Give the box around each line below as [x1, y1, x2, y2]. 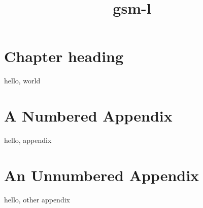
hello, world [4, 75, 41, 86]
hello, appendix [4, 135, 52, 145]
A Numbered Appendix [4, 105, 173, 126]
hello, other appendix [4, 194, 70, 204]
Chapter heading [4, 46, 124, 67]
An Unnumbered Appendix [4, 164, 199, 185]
